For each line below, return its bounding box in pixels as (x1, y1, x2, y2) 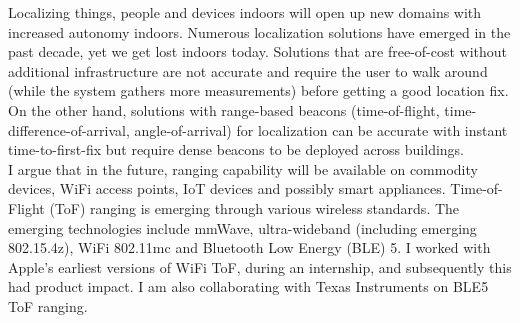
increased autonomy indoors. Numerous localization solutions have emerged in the (8, 21, 511, 42)
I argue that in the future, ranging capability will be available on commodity (8, 158, 478, 179)
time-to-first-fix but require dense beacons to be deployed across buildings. (8, 139, 465, 160)
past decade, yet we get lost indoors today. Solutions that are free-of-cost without (8, 41, 508, 62)
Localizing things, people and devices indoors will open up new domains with (8, 2, 482, 22)
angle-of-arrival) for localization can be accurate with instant (134, 119, 508, 140)
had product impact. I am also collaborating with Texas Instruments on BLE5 (8, 276, 489, 297)
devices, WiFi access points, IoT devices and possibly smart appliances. (8, 178, 446, 199)
